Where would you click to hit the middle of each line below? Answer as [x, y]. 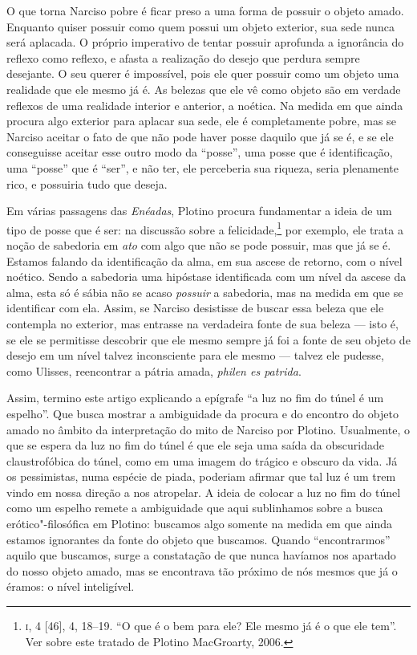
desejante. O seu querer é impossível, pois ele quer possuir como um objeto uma [203, 73]
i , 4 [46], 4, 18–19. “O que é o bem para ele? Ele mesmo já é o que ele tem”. [211, 626]
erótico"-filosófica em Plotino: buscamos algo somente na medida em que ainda [199, 524]
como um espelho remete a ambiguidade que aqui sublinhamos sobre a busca [195, 508]
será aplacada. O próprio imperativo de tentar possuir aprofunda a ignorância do [205, 42]
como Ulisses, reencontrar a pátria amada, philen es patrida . [154, 370]
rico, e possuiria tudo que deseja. [87, 183]
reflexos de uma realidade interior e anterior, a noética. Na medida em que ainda [205, 105]
